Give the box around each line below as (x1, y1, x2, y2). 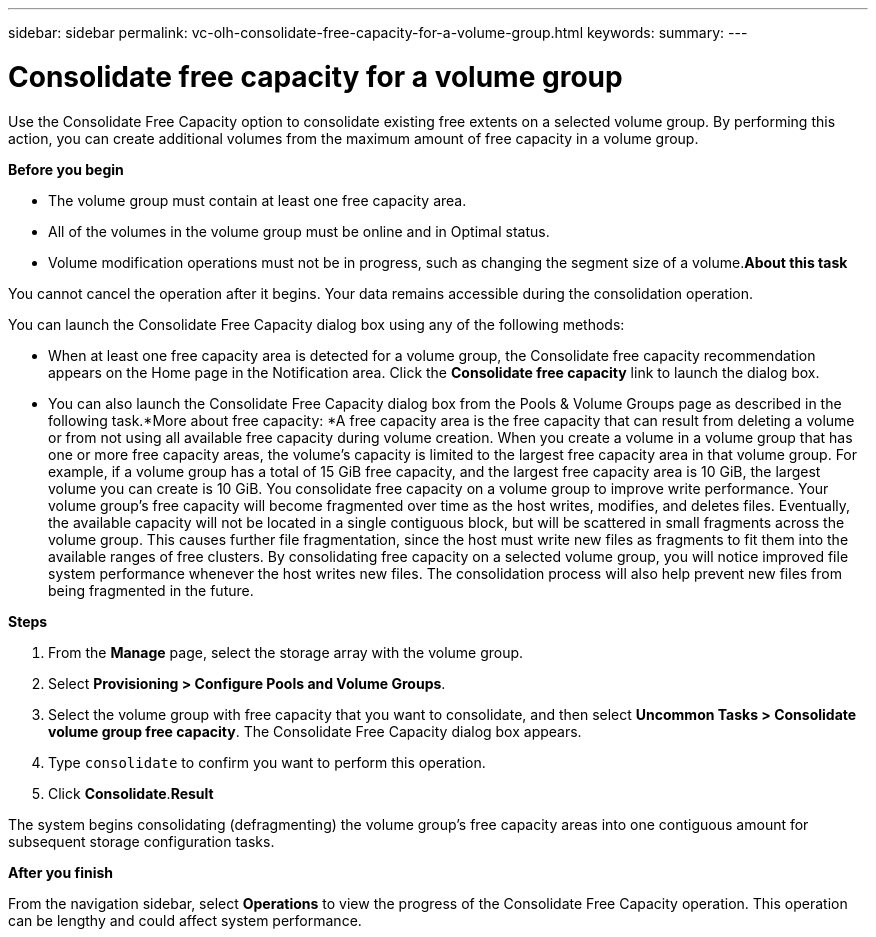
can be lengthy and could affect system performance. (8, 911, 362, 929)
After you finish (8, 863, 114, 881)
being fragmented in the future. (48, 581, 254, 599)
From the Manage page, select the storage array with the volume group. (48, 643, 524, 661)
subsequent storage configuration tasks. (8, 832, 275, 850)
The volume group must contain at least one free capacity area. (48, 191, 467, 209)
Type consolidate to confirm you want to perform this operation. (48, 753, 486, 771)
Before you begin (8, 160, 124, 178)
